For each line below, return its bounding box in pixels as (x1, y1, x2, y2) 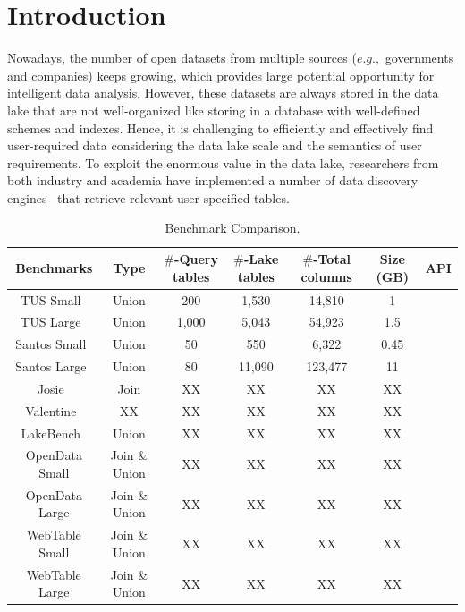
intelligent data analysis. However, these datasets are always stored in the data (7, 83, 439, 102)
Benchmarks (15, 258, 93, 276)
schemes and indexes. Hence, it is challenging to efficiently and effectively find (7, 118, 434, 137)
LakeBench (21, 423, 81, 442)
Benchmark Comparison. (165, 218, 300, 237)
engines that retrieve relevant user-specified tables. (7, 188, 290, 207)
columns (300, 267, 352, 285)
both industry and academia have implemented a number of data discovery (7, 171, 418, 190)
